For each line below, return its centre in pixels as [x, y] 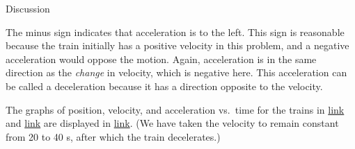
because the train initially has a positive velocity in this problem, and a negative [177, 45]
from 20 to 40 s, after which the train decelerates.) [113, 136]
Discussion [28, 8]
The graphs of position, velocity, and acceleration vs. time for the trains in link [175, 109]
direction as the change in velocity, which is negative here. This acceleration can [176, 72]
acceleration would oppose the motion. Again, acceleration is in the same [161, 59]
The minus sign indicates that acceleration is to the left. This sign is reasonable [175, 32]
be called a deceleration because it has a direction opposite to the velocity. [164, 86]
